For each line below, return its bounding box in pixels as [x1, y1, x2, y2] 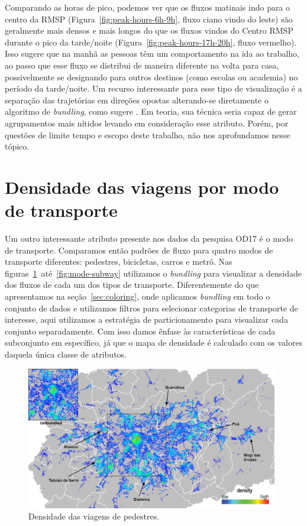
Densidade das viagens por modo [5, 174, 279, 199]
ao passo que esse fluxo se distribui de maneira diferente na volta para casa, [5, 59, 279, 71]
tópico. [5, 140, 30, 152]
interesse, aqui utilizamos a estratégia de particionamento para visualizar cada [5, 313, 288, 326]
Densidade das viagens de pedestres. [28, 510, 160, 522]
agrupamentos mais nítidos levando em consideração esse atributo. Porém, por [5, 116, 289, 129]
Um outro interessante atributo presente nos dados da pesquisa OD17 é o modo [5, 232, 293, 245]
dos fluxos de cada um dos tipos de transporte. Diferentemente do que [5, 278, 259, 291]
